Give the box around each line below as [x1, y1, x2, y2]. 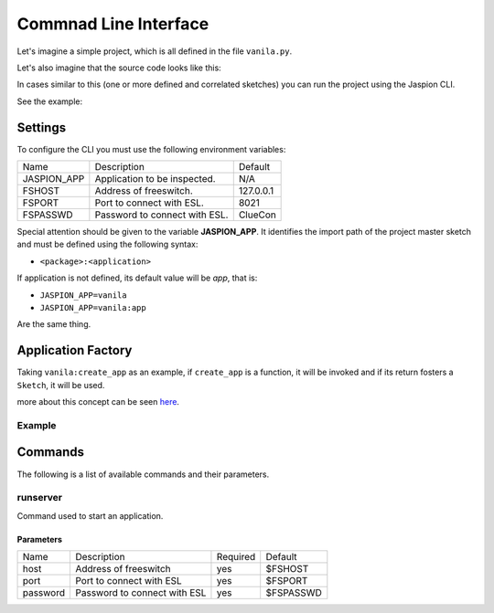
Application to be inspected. [94, 173, 216, 185]
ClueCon [238, 208, 276, 221]
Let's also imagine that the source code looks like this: [16, 62, 221, 73]
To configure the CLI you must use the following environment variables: [16, 143, 286, 154]
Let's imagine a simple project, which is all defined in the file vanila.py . [16, 46, 293, 57]
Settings [16, 120, 67, 135]
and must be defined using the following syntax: [16, 238, 199, 250]
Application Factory [16, 343, 133, 358]
